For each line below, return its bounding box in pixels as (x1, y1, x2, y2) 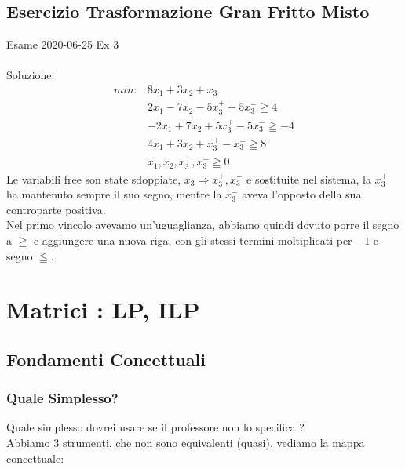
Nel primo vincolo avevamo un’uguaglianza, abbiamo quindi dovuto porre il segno (6, 216, 400, 233)
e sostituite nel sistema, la (246, 170, 371, 187)
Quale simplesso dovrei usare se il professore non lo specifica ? (6, 419, 305, 435)
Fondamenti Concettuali (6, 347, 206, 371)
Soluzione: (6, 67, 55, 83)
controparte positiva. (6, 201, 106, 217)
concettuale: (6, 449, 64, 466)
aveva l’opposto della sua (242, 186, 362, 202)
